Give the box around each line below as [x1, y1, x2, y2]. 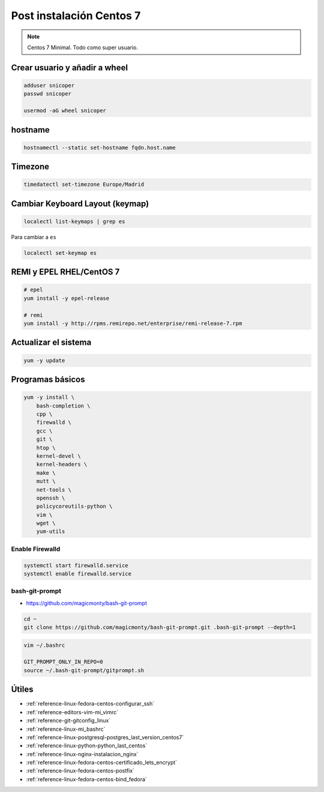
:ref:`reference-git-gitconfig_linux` [26, 717, 111, 724]
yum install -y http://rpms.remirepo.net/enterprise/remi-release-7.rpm [23, 320, 242, 327]
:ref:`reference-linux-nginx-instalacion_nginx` [26, 750, 139, 758]
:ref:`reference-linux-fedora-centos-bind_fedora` [26, 775, 147, 782]
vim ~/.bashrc [23, 642, 65, 649]
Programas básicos [11, 375, 85, 385]
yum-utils [36, 528, 65, 535]
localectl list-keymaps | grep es [23, 218, 125, 225]
